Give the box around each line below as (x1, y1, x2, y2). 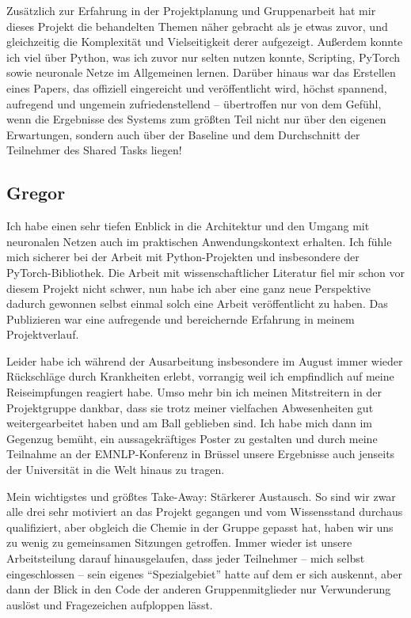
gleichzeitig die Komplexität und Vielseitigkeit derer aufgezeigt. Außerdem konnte (6, 33, 403, 50)
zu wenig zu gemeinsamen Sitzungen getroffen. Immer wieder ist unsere (6, 534, 352, 551)
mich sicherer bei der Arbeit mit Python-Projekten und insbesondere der (6, 248, 360, 265)
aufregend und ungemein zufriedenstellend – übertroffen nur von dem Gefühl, (6, 95, 382, 112)
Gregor (6, 180, 66, 205)
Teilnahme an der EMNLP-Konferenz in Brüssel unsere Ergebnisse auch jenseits (6, 445, 395, 462)
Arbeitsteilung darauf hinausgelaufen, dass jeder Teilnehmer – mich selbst (6, 550, 365, 567)
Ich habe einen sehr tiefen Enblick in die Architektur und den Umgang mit (6, 218, 370, 234)
